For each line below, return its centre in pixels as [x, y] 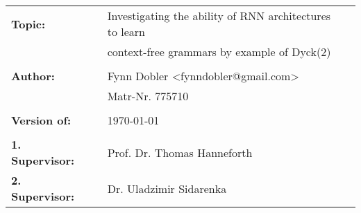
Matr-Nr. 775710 [148, 96]
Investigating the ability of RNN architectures [219, 16]
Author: [33, 76]
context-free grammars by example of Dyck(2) [219, 52]
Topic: [28, 24]
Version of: [41, 120]
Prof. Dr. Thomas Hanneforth [180, 152]
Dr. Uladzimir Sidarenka [167, 188]
